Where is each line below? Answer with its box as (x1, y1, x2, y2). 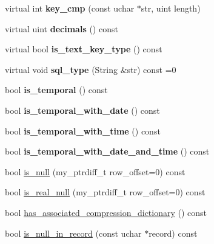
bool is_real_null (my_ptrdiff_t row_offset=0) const (5, 186, 206, 198)
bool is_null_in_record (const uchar (5, 226, 142, 239)
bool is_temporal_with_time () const (5, 124, 161, 137)
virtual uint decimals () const (5, 22, 118, 35)
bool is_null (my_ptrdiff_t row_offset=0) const (5, 165, 186, 178)
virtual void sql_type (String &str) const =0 (5, 63, 176, 75)
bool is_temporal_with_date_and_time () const (5, 145, 210, 158)
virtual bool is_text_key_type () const (5, 43, 162, 55)
